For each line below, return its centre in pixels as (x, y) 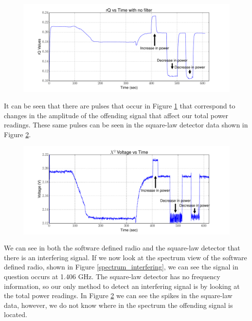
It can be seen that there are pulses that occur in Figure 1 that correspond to (120, 105)
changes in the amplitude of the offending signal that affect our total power (116, 115)
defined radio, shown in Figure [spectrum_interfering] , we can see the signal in (121, 267)
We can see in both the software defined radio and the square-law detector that (122, 248)
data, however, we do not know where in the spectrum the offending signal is (118, 305)
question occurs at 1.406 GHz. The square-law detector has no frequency (112, 276)
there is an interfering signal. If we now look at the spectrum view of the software (126, 257)
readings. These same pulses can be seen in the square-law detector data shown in (126, 125)
